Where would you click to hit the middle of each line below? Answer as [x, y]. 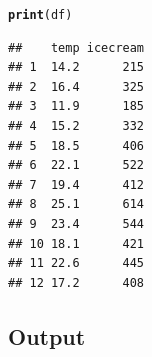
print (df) [40, 15]
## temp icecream [76, 47]
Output [47, 335]
